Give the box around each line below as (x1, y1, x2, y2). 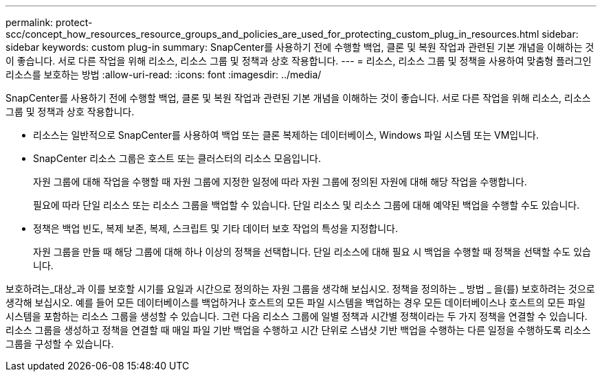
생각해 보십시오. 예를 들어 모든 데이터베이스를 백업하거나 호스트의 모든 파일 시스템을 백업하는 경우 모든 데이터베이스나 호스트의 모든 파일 (5, 297, 586, 308)
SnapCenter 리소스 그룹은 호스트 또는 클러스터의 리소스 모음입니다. (33, 152, 321, 164)
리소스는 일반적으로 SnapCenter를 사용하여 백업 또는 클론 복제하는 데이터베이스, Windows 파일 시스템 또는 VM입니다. (33, 129, 539, 141)
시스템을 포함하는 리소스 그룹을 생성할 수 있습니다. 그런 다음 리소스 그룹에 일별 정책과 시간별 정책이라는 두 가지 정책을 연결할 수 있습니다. (5, 310, 588, 322)
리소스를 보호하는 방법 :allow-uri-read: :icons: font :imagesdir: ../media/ (5, 69, 322, 80)
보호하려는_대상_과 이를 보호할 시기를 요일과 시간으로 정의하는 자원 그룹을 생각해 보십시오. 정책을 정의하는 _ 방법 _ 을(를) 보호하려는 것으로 (5, 283, 595, 295)
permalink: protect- (5, 16, 93, 28)
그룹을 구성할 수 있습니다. (5, 338, 114, 350)
